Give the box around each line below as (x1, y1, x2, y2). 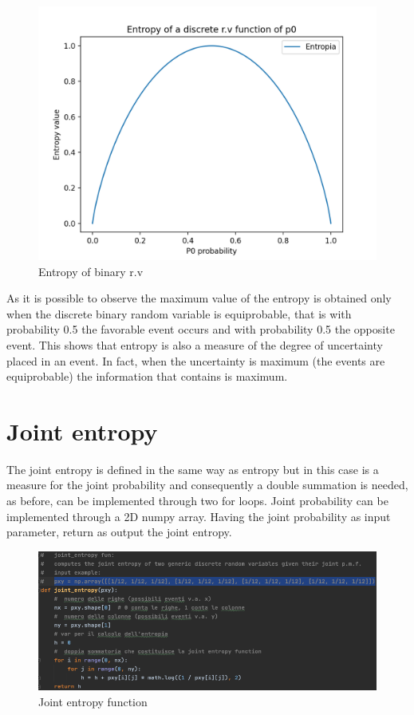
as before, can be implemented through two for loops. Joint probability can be (6, 492, 388, 509)
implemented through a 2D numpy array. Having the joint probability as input (6, 508, 391, 524)
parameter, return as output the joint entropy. (6, 523, 232, 540)
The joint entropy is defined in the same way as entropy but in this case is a (6, 460, 379, 477)
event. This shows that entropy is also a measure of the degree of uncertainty (6, 336, 383, 353)
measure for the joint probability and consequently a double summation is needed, (6, 476, 408, 493)
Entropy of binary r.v (38, 263, 144, 279)
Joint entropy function (38, 693, 148, 709)
